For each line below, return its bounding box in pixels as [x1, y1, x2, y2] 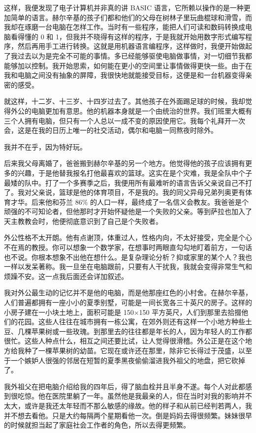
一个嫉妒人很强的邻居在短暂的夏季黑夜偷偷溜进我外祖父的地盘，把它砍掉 [10, 355, 245, 365]
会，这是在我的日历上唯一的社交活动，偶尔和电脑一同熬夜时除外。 [4, 125, 218, 135]
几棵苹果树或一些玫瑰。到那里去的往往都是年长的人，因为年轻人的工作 [17, 326, 245, 336]
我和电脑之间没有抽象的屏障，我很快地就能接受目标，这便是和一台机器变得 [4, 70, 245, 80]
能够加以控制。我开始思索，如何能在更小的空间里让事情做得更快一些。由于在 [4, 60, 252, 70]
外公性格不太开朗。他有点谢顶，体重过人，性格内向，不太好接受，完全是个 [4, 232, 245, 243]
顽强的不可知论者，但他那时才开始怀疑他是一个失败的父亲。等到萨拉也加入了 [4, 206, 252, 216]
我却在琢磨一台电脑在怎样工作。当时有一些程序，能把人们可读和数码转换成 [4, 22, 245, 32]
